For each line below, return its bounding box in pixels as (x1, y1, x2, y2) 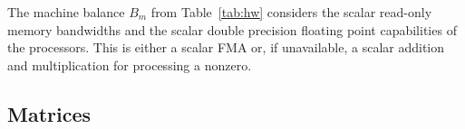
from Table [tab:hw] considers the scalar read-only (150, 3, 432, 21)
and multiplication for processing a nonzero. (7, 55, 252, 74)
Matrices (7, 99, 92, 127)
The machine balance (7, 3, 125, 21)
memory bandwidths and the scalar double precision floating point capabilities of (7, 20, 457, 39)
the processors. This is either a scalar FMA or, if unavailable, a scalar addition (7, 38, 445, 57)
